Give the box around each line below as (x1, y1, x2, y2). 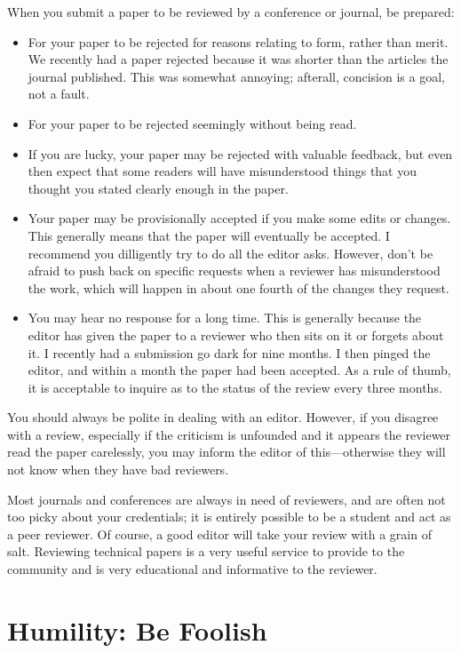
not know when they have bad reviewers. (7, 460, 229, 479)
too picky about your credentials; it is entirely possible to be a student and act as (7, 507, 451, 526)
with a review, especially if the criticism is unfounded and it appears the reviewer (7, 425, 451, 443)
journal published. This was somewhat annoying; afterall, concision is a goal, (28, 67, 445, 85)
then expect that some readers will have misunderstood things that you (28, 162, 417, 180)
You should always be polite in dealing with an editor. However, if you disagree (7, 408, 439, 426)
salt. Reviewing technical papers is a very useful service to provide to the (7, 542, 405, 561)
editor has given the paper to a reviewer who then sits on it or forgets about (28, 325, 444, 344)
